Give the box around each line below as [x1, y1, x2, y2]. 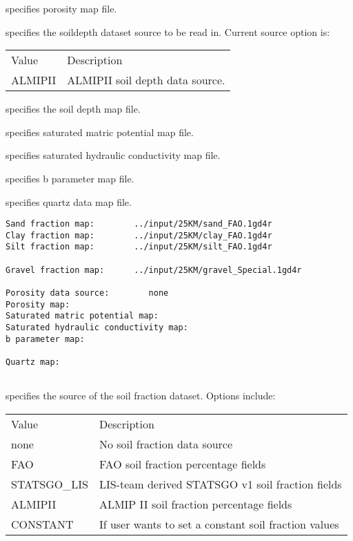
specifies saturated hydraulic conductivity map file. [6, 148, 221, 162]
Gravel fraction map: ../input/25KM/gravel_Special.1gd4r [6, 265, 302, 275]
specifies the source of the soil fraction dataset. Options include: [6, 388, 276, 403]
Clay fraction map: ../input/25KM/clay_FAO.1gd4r [6, 230, 272, 240]
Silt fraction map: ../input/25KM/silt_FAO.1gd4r [6, 242, 272, 252]
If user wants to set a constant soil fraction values [99, 515, 339, 532]
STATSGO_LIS [11, 475, 88, 492]
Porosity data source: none [6, 288, 169, 298]
